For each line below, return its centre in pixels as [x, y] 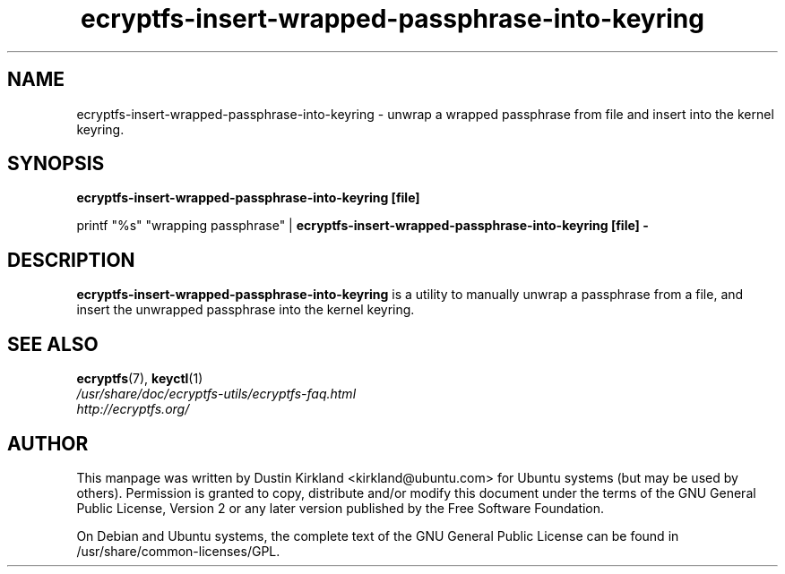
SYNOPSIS [56, 164]
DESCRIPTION [71, 260]
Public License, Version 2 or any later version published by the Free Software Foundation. [341, 508]
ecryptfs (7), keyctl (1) [140, 379]
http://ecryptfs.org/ [133, 409]
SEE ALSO [53, 344]
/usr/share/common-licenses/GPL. [178, 551]
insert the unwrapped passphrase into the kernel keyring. [246, 310]
